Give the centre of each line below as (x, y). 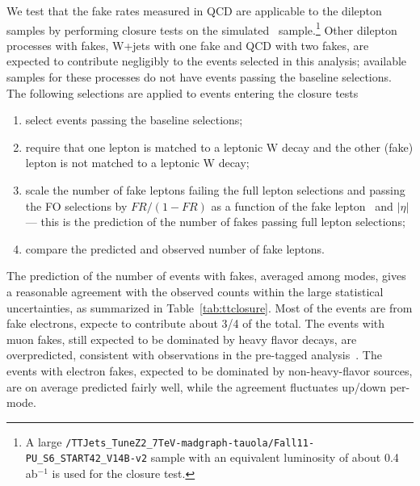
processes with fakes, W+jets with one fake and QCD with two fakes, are (188, 45)
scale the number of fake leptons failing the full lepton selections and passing (215, 190)
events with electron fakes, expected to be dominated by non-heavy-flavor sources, (210, 370)
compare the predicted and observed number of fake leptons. (175, 248)
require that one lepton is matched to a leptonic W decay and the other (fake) (219, 147)
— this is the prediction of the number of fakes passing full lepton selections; (215, 222)
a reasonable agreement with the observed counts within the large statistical (195, 291)
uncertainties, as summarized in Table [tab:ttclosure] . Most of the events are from (210, 307)
